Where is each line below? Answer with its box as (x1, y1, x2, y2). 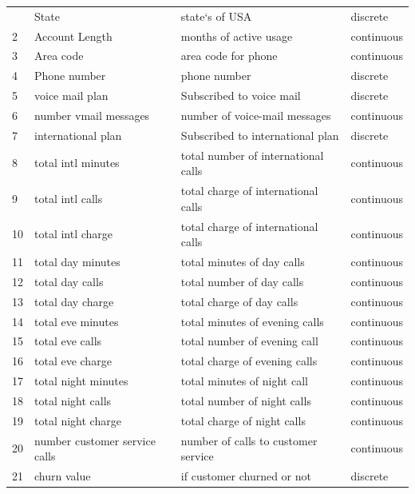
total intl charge (34, 225, 113, 242)
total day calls (34, 273, 104, 289)
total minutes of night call (180, 372, 308, 389)
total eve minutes (34, 313, 119, 329)
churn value (34, 468, 91, 484)
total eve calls (34, 333, 102, 349)
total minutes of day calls (180, 253, 305, 269)
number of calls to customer (180, 432, 318, 448)
